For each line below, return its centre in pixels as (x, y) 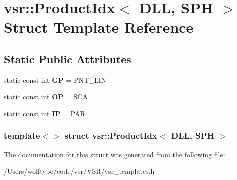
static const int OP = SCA (46, 97)
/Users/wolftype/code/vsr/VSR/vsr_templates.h (79, 171)
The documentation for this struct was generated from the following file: (115, 154)
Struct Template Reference (99, 27)
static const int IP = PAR (45, 113)
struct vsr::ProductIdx (111, 136)
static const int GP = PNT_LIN (55, 80)
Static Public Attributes (68, 59)
